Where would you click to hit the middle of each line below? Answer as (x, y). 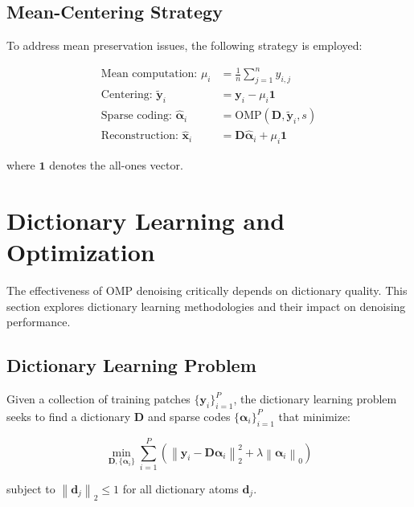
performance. (39, 322)
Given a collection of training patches (98, 399)
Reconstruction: (139, 136)
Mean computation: (149, 74)
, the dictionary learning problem (315, 399)
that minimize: (315, 416)
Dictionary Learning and (146, 221)
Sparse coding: (136, 116)
